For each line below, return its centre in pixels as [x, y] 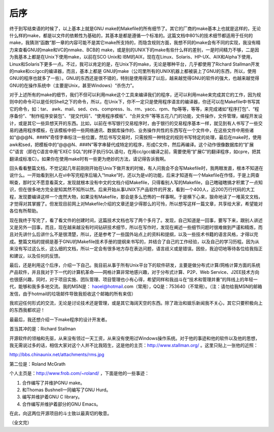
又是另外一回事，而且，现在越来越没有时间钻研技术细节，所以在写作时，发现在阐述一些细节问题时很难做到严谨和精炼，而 [136, 227]
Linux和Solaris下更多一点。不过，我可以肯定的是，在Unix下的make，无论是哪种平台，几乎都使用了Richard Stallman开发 [134, 64]
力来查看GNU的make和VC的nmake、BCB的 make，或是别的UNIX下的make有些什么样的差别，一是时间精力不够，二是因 [134, 50]
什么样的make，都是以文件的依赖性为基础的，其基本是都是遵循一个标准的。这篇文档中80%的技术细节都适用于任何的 [131, 35]
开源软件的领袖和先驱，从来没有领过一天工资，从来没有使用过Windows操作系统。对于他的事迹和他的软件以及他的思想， [135, 338]
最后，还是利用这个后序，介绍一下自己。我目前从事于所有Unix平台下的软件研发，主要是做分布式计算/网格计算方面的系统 [135, 265]
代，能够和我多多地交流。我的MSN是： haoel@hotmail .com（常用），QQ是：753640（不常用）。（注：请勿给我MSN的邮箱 [136, 286]
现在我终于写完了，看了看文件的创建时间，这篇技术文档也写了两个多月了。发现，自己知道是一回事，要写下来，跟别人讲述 [136, 220]
